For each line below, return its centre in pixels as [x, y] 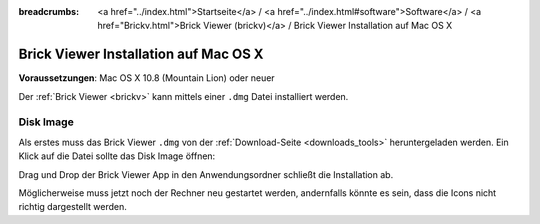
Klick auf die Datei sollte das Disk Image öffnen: [117, 156]
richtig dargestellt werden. [72, 207]
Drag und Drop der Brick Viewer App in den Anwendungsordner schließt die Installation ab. [206, 174]
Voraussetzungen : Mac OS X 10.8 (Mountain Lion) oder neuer [146, 78]
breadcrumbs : [49, 11]
